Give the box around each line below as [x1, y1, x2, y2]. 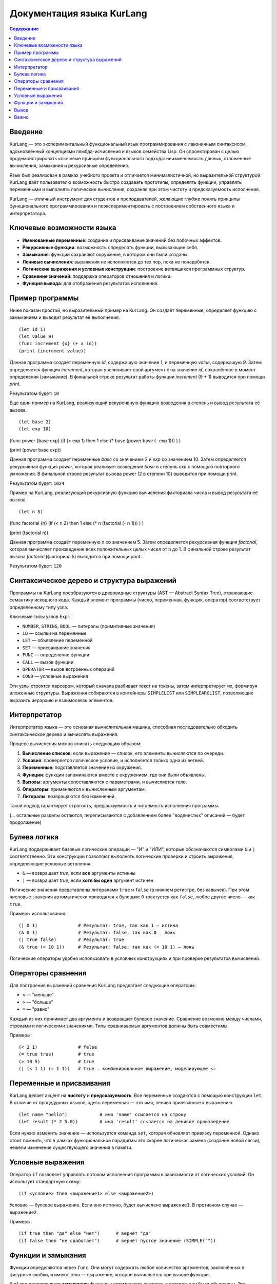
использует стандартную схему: [9, 1179, 81, 1185]
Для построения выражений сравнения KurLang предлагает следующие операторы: [9, 983, 196, 988]
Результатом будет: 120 [9, 563, 62, 569]
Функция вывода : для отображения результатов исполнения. [22, 280, 159, 286]
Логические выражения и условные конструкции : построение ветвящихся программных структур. [22, 266, 246, 272]
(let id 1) [18, 326, 46, 332]
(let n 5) [18, 508, 43, 515]
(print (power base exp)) [9, 447, 61, 453]
